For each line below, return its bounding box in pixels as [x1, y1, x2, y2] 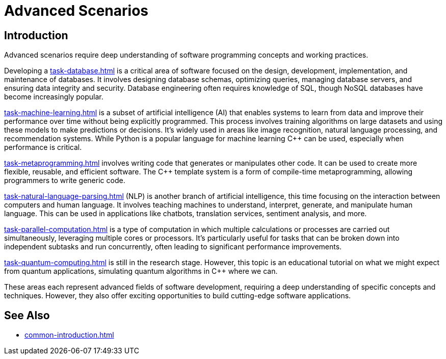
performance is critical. [4, 143, 82, 152]
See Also [4, 309, 50, 322]
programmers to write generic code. [4, 176, 125, 185]
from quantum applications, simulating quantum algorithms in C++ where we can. [4, 267, 278, 276]
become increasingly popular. [4, 92, 103, 101]
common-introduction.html [24, 330, 114, 340]
